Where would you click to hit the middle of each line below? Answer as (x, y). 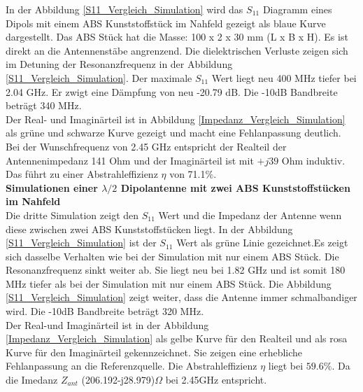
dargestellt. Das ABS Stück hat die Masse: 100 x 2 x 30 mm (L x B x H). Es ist (177, 37)
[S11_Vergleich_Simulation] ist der (81, 243)
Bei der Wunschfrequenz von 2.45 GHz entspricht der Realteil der (146, 146)
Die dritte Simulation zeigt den (72, 215)
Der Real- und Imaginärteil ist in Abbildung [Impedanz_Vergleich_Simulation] (176, 119)
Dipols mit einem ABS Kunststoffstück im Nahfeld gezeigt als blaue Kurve (166, 23)
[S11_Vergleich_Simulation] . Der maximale (99, 77)
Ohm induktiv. (313, 160)
